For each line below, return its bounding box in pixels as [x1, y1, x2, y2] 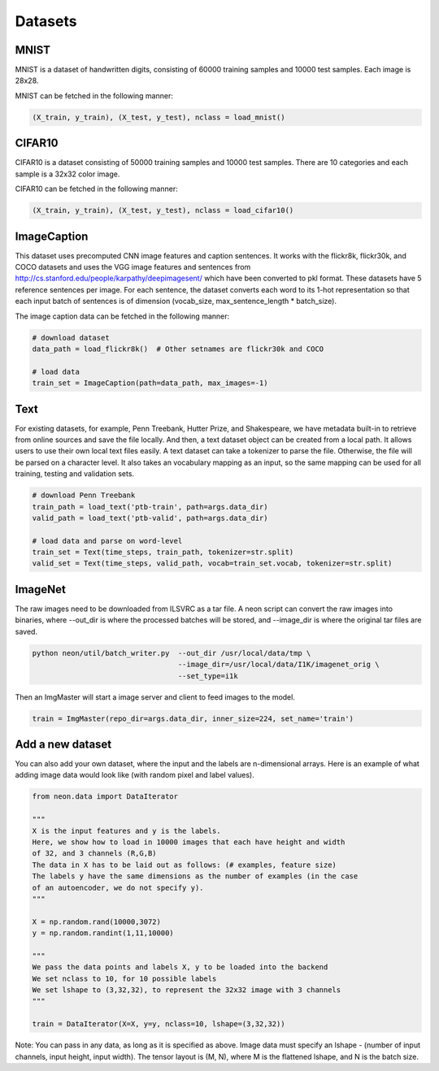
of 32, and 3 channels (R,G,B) [32, 849, 158, 858]
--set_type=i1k [177, 671, 239, 680]
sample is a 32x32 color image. [15, 169, 120, 179]
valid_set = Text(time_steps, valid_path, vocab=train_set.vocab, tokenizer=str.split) [32, 559, 393, 568]
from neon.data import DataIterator [32, 792, 179, 801]
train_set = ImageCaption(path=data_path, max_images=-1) [32, 379, 268, 388]
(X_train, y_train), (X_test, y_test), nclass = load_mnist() [32, 112, 285, 122]
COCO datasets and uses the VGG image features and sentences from [15, 262, 251, 271]
